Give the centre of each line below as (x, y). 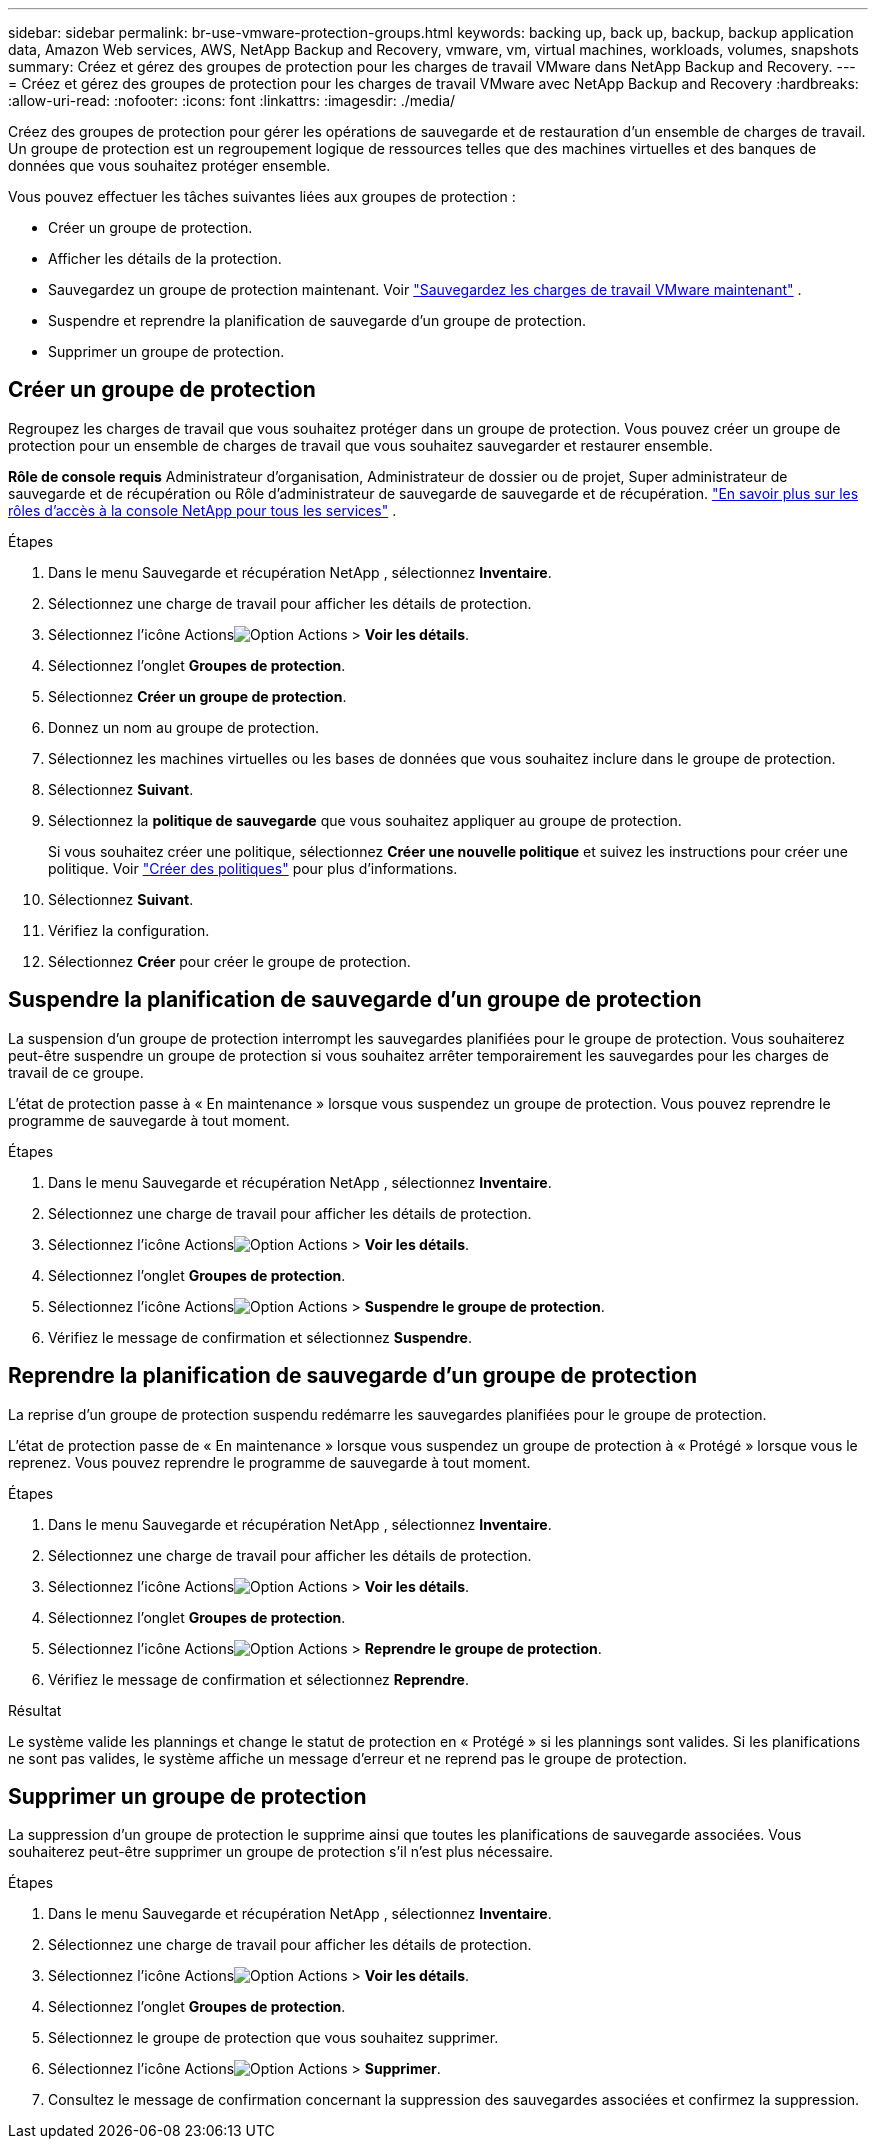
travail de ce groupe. (76, 1072)
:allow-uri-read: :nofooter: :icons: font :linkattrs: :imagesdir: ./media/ (232, 100)
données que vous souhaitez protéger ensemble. (169, 165)
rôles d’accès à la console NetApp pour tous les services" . (202, 510)
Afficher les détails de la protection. (165, 258)
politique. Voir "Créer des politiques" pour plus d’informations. (253, 868)
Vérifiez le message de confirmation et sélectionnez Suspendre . (260, 1337)
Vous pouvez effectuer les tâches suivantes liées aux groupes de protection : (262, 196)
